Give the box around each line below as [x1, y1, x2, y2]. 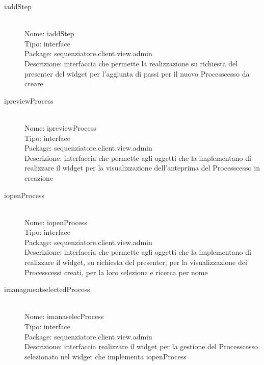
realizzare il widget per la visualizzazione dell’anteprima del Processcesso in [24, 162, 260, 173]
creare [24, 78, 43, 89]
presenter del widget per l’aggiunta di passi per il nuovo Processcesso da [24, 68, 250, 79]
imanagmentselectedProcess [4, 284, 90, 295]
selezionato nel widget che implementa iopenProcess [24, 351, 187, 361]
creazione [24, 172, 54, 183]
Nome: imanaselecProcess [24, 311, 104, 322]
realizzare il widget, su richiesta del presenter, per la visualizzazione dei [24, 257, 247, 267]
